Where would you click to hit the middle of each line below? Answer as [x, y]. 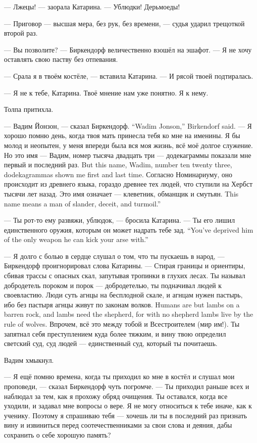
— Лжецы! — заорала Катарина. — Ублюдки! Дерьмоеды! [92, 6]
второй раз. [21, 33]
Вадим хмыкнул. [29, 360]
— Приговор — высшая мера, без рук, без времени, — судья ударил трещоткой [125, 23]
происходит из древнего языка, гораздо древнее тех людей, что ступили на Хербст [128, 184]
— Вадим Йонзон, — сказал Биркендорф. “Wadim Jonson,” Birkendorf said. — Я [128, 125]
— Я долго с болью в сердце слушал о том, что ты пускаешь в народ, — [114, 256]
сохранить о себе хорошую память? [57, 434]
